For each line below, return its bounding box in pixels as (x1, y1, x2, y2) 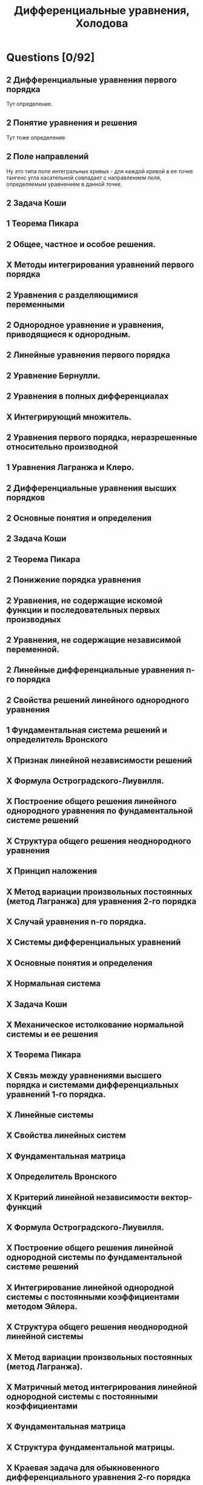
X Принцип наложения (6, 866, 98, 876)
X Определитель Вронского (6, 1172, 117, 1182)
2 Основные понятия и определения (6, 513, 152, 523)
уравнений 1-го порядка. (6, 1089, 106, 1100)
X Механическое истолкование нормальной (6, 1019, 184, 1030)
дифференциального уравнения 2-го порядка (6, 1472, 191, 1483)
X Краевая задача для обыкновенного (6, 1463, 159, 1473)
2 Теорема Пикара (6, 554, 81, 564)
